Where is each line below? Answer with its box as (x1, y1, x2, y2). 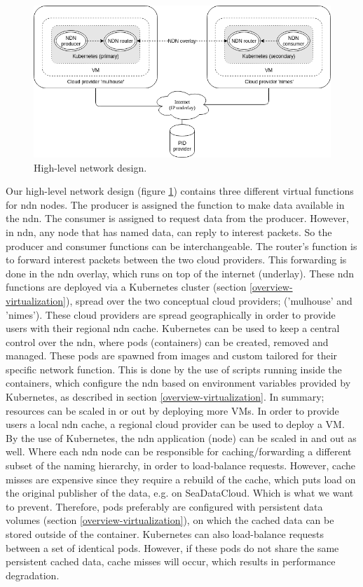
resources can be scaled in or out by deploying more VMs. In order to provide (6, 403, 339, 417)
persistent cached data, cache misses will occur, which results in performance (6, 554, 336, 569)
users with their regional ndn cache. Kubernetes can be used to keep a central (6, 321, 340, 336)
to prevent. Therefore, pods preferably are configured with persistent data (6, 499, 323, 513)
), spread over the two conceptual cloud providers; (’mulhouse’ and (66, 293, 352, 308)
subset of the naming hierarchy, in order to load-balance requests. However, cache (6, 458, 356, 473)
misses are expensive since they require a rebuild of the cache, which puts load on (6, 471, 356, 486)
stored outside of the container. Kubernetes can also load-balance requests (6, 527, 324, 541)
